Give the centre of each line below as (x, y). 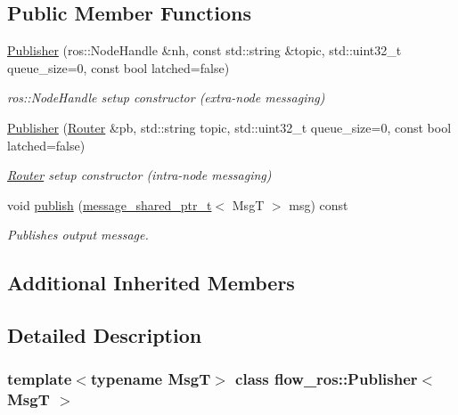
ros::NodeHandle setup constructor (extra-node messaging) (166, 98)
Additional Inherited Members (151, 283)
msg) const (319, 204)
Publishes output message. (78, 235)
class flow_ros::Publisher (327, 379)
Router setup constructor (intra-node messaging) (139, 175)
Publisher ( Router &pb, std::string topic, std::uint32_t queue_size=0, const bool (229, 127)
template (40, 379)
